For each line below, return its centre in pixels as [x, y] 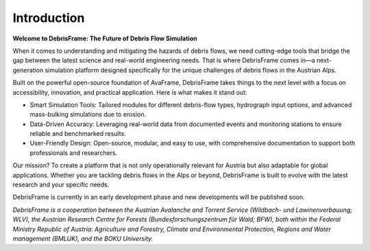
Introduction [49, 18]
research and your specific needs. [61, 184]
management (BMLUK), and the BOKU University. [83, 238]
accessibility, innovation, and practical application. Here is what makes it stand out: [130, 92]
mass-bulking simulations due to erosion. [88, 115]
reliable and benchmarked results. [78, 134]
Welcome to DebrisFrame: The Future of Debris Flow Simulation [105, 38]
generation [28, 70]
